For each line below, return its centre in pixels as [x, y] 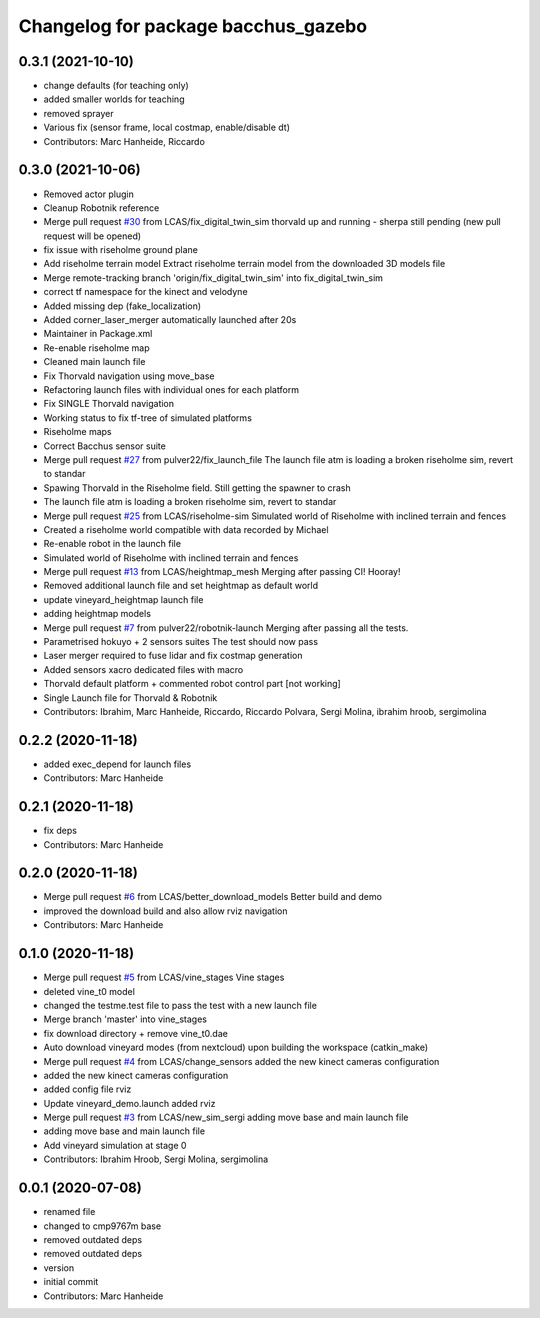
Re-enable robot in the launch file [112, 544]
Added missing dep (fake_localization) [122, 306]
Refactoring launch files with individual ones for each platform [171, 389]
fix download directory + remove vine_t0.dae [136, 1033]
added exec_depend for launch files [117, 764]
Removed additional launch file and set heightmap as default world [181, 586]
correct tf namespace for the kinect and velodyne [146, 292]
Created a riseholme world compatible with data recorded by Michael [186, 529]
